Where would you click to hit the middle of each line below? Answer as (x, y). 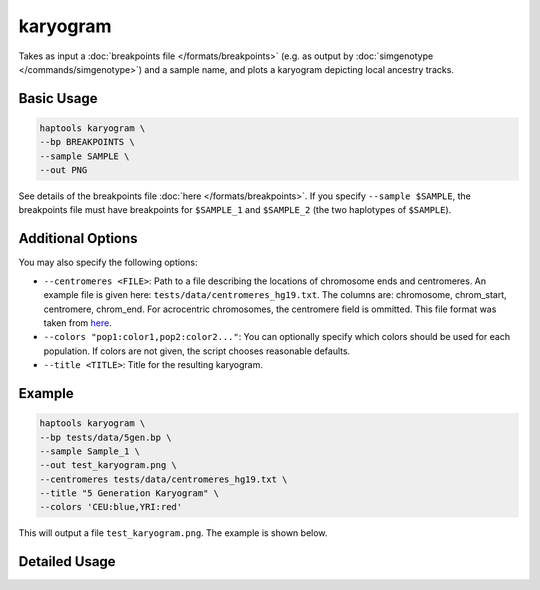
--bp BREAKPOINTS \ (87, 142)
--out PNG (63, 170)
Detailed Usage (67, 561)
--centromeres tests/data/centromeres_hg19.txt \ (163, 479)
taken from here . (77, 322)
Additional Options (78, 238)
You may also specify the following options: (108, 262)
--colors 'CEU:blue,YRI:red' (111, 507)
